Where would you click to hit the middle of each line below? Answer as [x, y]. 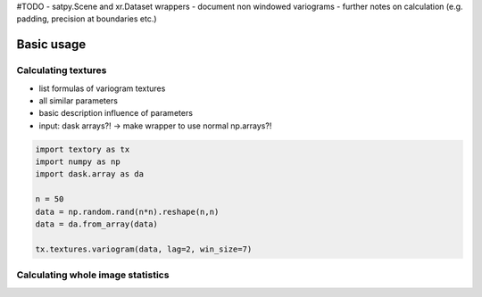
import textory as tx [83, 149]
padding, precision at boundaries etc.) [87, 19]
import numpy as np [78, 162]
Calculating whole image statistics [93, 275]
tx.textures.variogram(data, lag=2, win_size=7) [144, 249]
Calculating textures [62, 70]
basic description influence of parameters [116, 113]
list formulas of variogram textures [102, 88]
